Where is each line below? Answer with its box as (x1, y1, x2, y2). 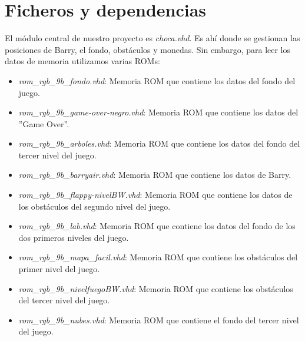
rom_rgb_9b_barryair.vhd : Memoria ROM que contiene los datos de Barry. (18, 168, 291, 181)
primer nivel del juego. (18, 263, 100, 275)
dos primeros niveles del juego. (18, 231, 129, 243)
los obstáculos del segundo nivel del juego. (18, 200, 171, 212)
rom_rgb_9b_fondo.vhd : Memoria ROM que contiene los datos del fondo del (18, 74, 296, 87)
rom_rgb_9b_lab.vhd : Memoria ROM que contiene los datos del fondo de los (18, 220, 296, 232)
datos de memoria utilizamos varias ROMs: (5, 55, 160, 67)
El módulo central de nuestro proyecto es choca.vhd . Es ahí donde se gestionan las (5, 32, 300, 44)
